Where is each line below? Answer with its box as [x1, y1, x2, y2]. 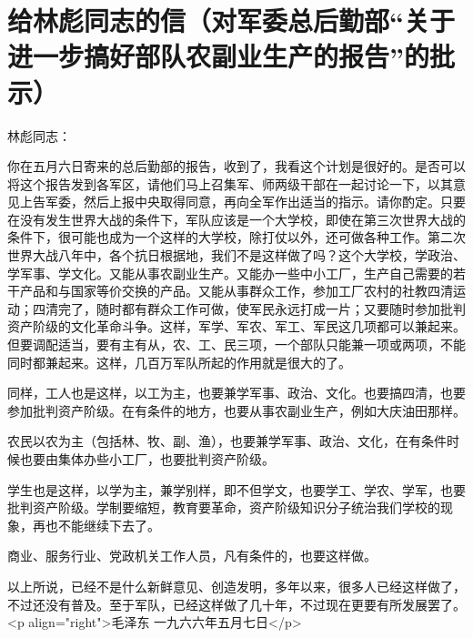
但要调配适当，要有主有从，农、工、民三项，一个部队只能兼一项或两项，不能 [7, 335, 466, 354]
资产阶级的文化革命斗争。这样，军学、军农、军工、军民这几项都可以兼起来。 [7, 317, 466, 336]
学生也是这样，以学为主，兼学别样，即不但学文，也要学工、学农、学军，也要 [7, 480, 466, 499]
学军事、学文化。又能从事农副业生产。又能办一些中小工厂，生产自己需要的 [7, 263, 453, 282]
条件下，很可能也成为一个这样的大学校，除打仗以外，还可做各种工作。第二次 [7, 228, 466, 247]
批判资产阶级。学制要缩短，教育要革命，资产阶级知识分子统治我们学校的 [7, 498, 440, 517]
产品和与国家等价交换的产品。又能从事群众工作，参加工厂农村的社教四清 [19, 281, 453, 300]
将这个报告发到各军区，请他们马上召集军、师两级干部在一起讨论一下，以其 [7, 174, 453, 193]
